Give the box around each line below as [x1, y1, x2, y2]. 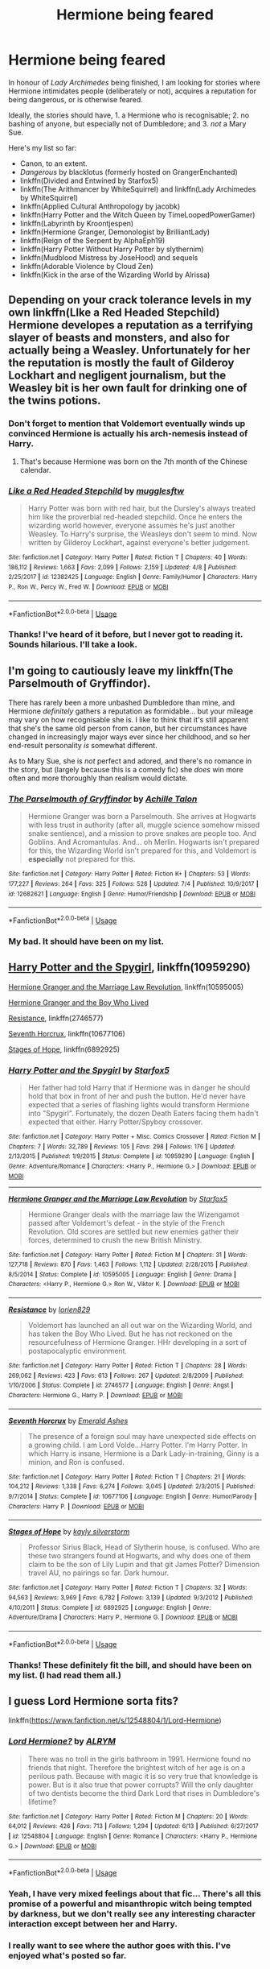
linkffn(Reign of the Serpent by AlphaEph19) [19, 235, 166, 245]
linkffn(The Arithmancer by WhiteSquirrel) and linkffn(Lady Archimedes [19, 184, 256, 194]
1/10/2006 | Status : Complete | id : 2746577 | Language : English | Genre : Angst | [8, 1381, 234, 1390]
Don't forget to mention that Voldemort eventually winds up [8, 418, 246, 429]
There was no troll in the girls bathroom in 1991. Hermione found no [27, 1754, 252, 1764]
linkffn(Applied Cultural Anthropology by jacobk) [19, 201, 181, 211]
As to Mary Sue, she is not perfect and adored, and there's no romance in [8, 755, 252, 766]
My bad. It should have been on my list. [8, 936, 165, 947]
